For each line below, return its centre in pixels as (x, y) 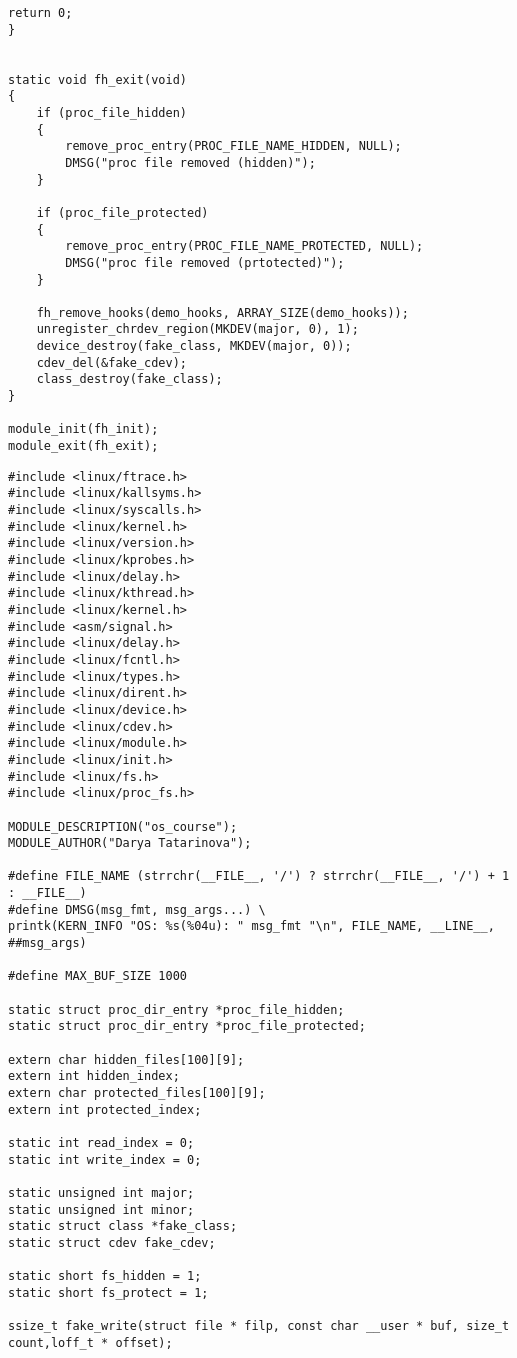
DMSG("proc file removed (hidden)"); (190, 162)
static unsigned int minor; (101, 1209)
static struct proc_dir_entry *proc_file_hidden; (176, 1009)
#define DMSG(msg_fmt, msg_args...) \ (137, 909)
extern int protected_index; (105, 1109)
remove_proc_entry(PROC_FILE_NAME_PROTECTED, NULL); (244, 246)
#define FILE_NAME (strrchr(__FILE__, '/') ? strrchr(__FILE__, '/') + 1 (259, 876)
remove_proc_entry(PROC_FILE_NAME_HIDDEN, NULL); (233, 146)
